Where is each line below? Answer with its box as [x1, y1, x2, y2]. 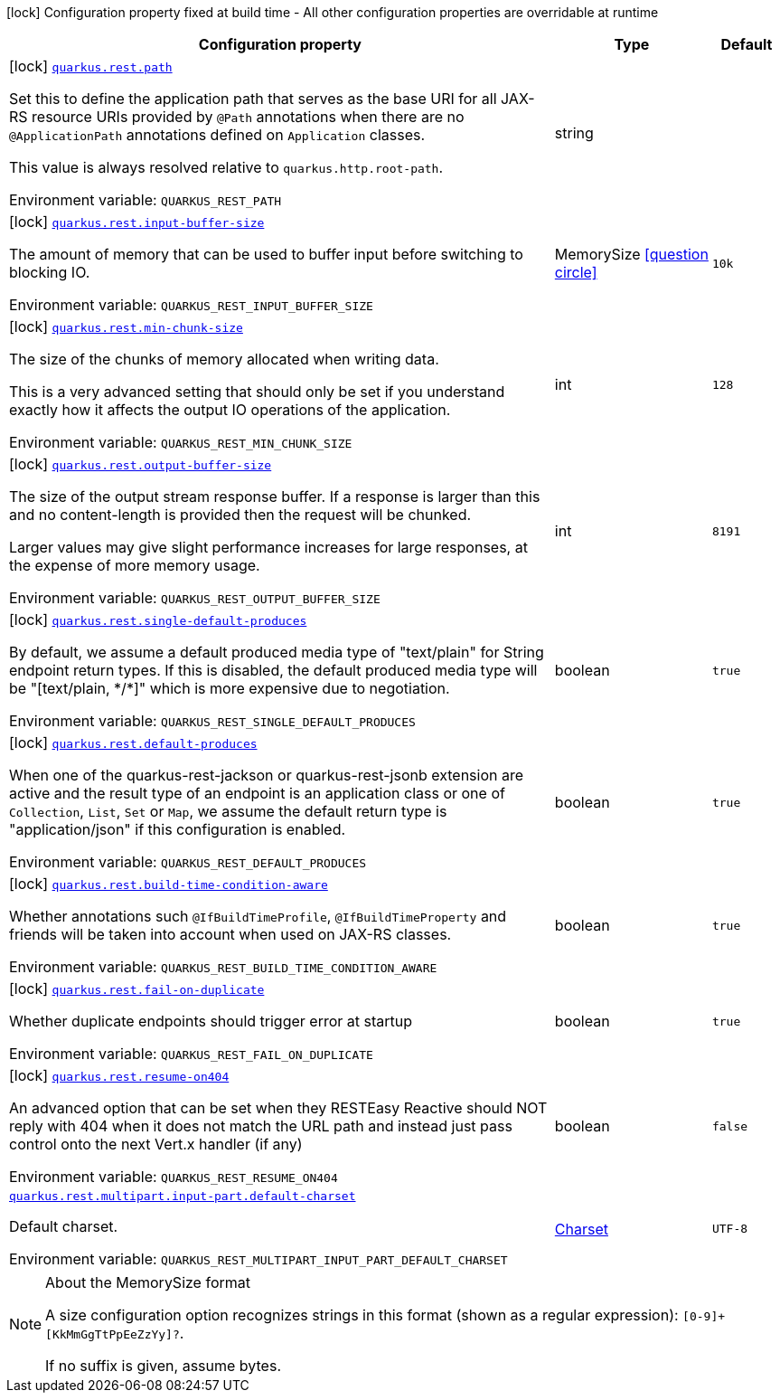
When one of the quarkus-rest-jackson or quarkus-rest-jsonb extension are [9, 766, 524, 784]
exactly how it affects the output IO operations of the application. [9, 401, 451, 419]
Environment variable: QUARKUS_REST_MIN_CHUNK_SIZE [9, 433, 352, 451]
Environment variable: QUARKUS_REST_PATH [9, 191, 282, 209]
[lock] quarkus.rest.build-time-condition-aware [9, 875, 328, 893]
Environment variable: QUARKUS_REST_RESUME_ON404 [9, 1168, 338, 1186]
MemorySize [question [554, 245, 709, 263]
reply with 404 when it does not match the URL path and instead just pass [9, 1117, 512, 1135]
